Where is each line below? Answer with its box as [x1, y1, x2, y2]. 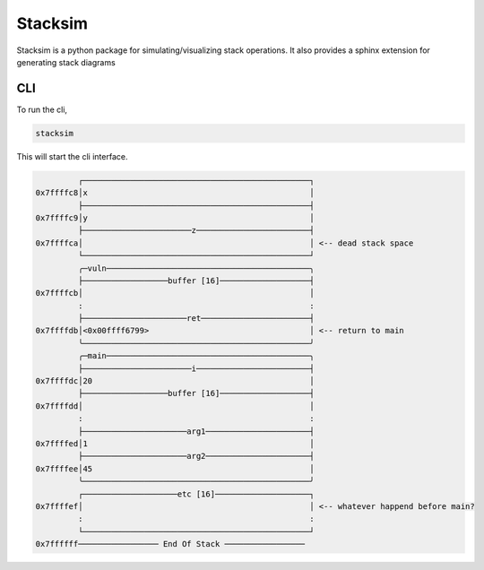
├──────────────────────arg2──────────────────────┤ [77, 451, 315, 462]
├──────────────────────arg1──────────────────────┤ [77, 426, 315, 436]
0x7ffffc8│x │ [35, 188, 315, 198]
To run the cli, [16, 104, 67, 115]
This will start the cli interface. [16, 151, 128, 161]
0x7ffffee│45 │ [35, 463, 315, 474]
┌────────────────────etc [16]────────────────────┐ [77, 488, 315, 499]
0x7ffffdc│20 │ [35, 376, 315, 386]
